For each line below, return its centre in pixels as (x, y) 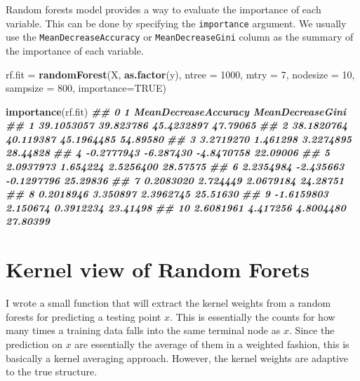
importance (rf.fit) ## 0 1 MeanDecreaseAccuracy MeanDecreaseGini (176, 111)
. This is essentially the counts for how (252, 316)
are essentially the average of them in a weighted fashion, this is (212, 344)
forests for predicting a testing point (84, 316)
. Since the (312, 330)
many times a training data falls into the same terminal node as (143, 330)
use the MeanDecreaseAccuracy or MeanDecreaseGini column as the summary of (180, 37)
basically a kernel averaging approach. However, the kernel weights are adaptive (177, 358)
